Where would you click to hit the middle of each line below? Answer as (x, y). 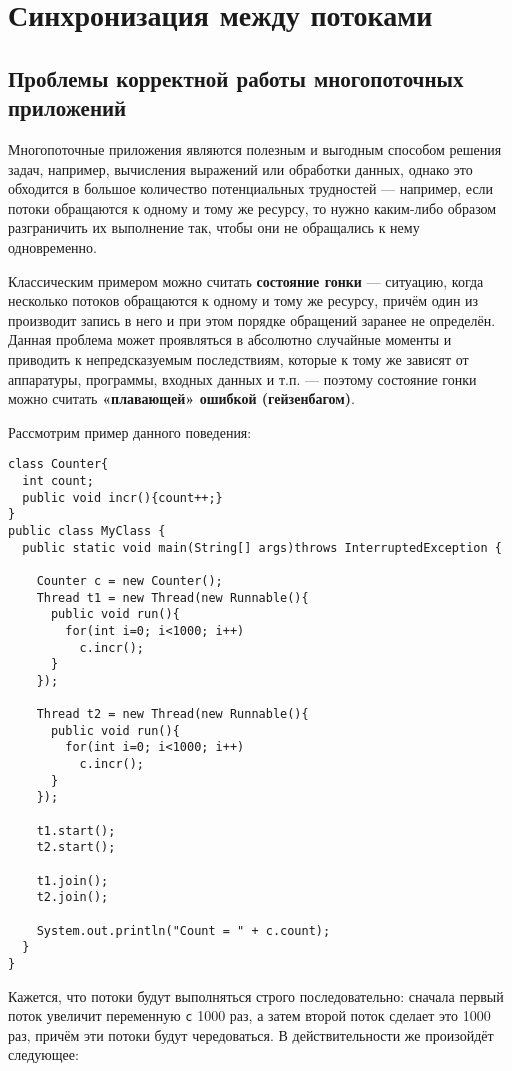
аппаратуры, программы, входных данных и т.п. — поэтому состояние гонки (242, 378)
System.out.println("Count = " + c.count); (183, 930)
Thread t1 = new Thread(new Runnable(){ (172, 597)
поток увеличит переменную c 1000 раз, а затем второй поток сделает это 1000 (249, 1015)
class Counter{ (58, 464)
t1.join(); (72, 880)
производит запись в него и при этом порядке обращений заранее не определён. (252, 319)
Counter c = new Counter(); (129, 580)
